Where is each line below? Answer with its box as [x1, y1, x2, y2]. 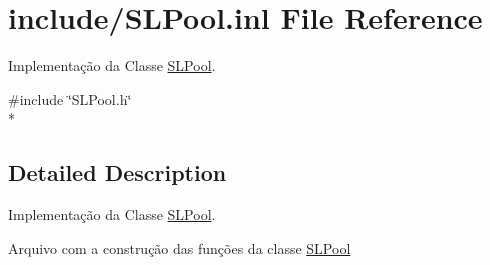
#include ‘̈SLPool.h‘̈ [8, 88, 132, 109]
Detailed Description [8, 157, 227, 188]
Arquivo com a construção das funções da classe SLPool [8, 237, 351, 258]
